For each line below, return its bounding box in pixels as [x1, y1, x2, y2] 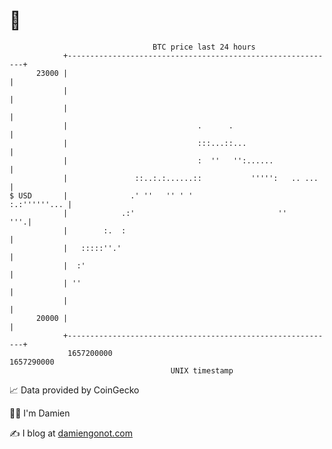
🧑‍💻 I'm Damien [9, 407, 71, 419]
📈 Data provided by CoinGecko [9, 384, 140, 396]
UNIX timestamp [170, 365, 234, 376]
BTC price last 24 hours [152, 42, 256, 52]
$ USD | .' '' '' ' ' [9, 190, 194, 201]
